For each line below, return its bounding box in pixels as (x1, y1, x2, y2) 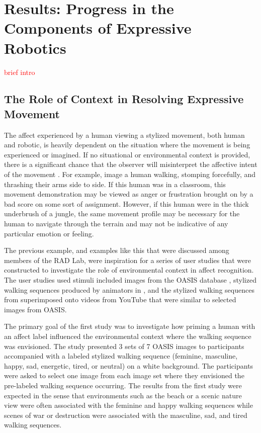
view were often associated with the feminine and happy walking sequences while (4, 400, 253, 410)
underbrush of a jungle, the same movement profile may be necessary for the (4, 208, 240, 219)
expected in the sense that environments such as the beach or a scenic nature (4, 390, 242, 400)
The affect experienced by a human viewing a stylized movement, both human (4, 129, 245, 140)
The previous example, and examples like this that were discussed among (4, 245, 229, 255)
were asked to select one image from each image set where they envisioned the (4, 370, 244, 381)
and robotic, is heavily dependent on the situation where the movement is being (4, 139, 250, 150)
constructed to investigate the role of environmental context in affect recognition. (4, 265, 254, 275)
